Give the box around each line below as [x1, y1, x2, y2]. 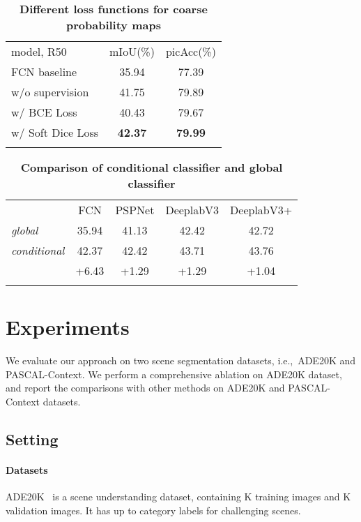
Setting [6, 428, 59, 449]
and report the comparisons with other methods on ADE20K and [6, 380, 285, 395]
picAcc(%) [165, 43, 216, 59]
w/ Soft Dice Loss [11, 124, 99, 140]
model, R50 [11, 43, 67, 59]
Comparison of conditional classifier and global [20, 159, 283, 175]
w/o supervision [11, 84, 89, 100]
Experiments [6, 313, 130, 341]
